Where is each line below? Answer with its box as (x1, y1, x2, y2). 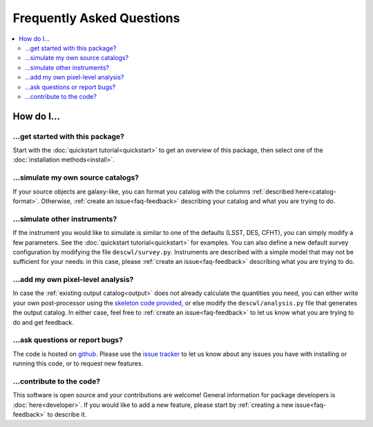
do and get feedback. (12, 318, 74, 326)
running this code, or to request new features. (12, 359, 144, 368)
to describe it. (47, 410, 87, 419)
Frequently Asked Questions (12, 10, 180, 26)
